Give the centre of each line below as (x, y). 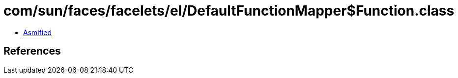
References (32, 51)
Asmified (38, 32)
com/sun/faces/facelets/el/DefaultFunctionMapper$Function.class (229, 11)
